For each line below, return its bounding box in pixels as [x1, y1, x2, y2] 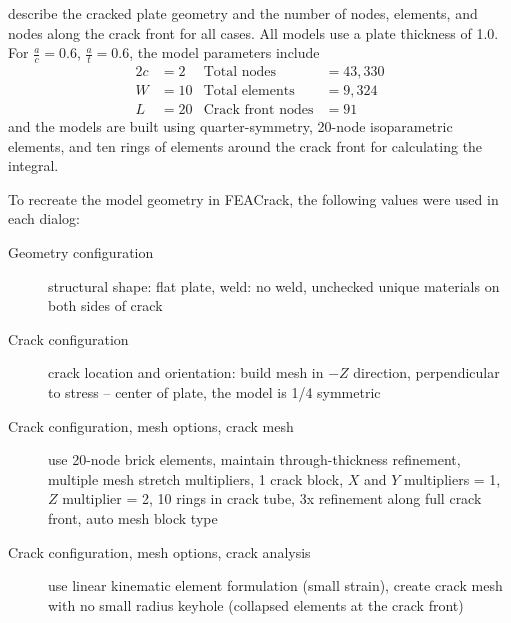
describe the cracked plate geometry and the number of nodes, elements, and [8, 3, 478, 23]
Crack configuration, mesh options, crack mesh [8, 415, 294, 436]
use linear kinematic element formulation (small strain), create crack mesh [48, 575, 503, 596]
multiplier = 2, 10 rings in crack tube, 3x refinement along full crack [62, 488, 482, 509]
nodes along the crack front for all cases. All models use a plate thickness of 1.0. [8, 22, 499, 43]
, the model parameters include [129, 42, 320, 63]
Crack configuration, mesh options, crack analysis [8, 541, 311, 562]
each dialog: [8, 208, 80, 229]
